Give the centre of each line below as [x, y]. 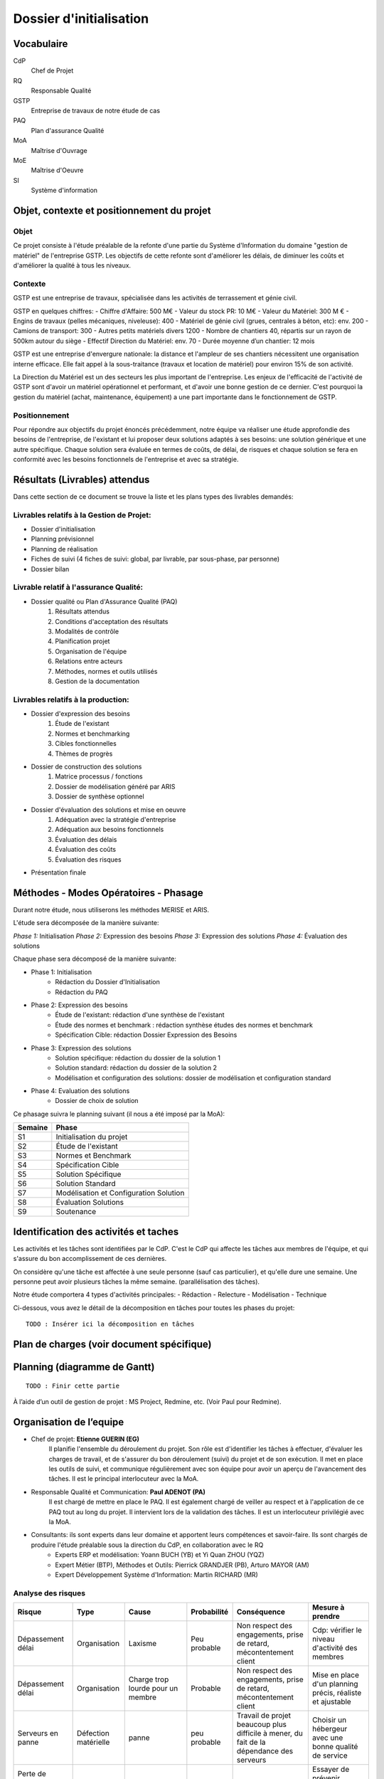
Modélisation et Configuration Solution [120, 1193]
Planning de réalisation [64, 549]
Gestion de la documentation [97, 681]
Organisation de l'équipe [91, 651]
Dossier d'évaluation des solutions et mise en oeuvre [108, 809]
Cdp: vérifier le [337, 1630]
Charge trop [149, 1679]
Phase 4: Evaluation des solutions [80, 1091]
